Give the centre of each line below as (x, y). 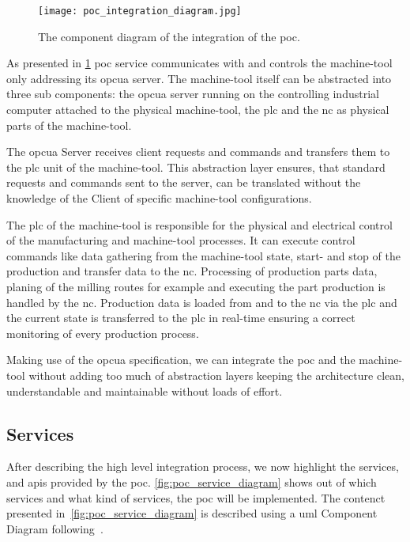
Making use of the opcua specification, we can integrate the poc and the (181, 360)
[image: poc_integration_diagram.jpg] (140, 11)
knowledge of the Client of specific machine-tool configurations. (159, 198)
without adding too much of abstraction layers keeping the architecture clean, (216, 375)
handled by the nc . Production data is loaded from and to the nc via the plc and (202, 302)
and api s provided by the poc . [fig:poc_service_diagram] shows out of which (192, 481)
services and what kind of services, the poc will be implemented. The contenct (196, 497)
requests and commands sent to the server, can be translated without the (184, 182)
